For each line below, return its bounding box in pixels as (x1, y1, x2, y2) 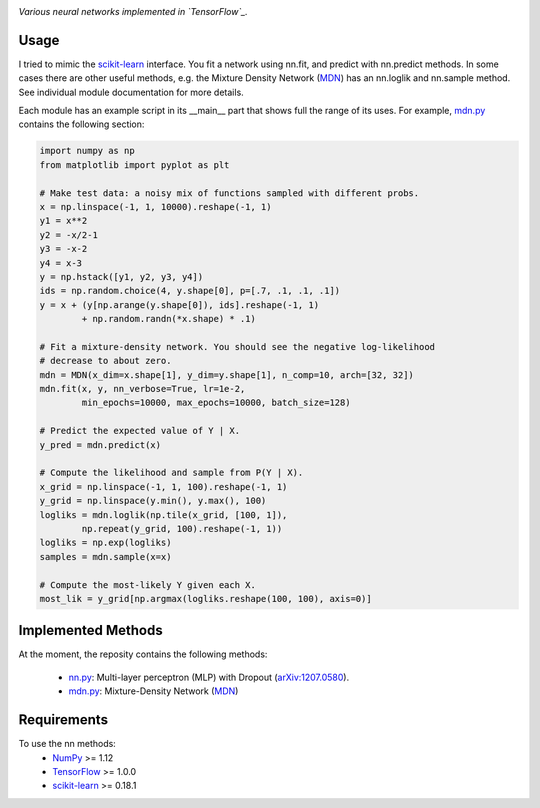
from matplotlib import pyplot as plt (39, 159, 230, 170)
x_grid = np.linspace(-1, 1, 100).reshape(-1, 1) (39, 481, 288, 492)
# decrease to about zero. (39, 355, 172, 367)
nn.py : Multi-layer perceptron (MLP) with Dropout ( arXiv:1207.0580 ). (68, 671, 350, 683)
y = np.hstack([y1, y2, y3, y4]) (39, 271, 204, 282)
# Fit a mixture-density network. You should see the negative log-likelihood (39, 341, 435, 352)
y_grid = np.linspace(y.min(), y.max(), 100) (39, 495, 267, 507)
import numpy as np (39, 145, 135, 157)
